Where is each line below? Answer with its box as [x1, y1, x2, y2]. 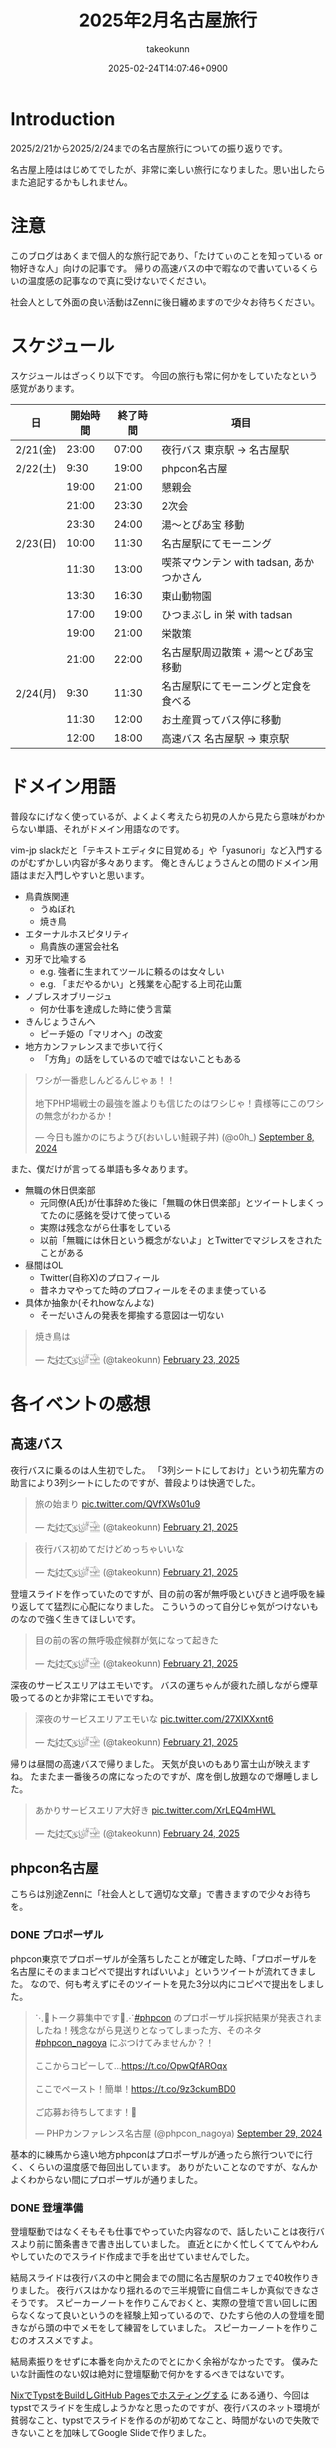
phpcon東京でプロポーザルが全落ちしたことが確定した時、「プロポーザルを [10, 1952, 318, 1965]
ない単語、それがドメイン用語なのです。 [18, 822, 185, 835]
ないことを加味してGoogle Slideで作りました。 [18, 2426, 212, 2438]
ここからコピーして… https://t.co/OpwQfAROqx [34, 2059, 228, 2071]
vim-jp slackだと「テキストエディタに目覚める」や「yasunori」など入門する [10, 844, 323, 856]
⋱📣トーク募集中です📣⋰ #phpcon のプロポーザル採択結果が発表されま [34, 2011, 323, 2023]
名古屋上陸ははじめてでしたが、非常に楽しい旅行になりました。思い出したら [10, 163, 326, 175]
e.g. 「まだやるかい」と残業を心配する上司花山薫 [39, 977, 243, 990]
